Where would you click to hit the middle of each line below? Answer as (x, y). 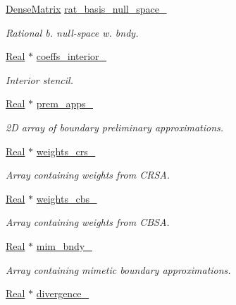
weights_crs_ (66, 151)
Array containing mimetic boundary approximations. (118, 269)
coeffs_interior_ (72, 56)
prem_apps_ (64, 103)
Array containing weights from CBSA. (88, 222)
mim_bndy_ (64, 245)
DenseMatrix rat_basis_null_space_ (86, 8)
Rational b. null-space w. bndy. (72, 32)
